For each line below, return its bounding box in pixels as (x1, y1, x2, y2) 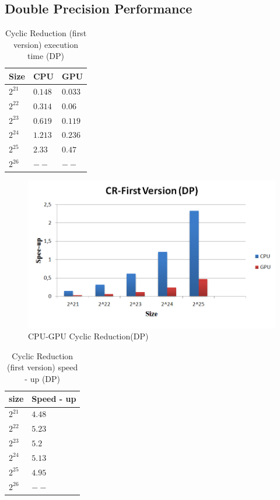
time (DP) (27, 50, 65, 62)
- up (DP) (24, 372, 61, 384)
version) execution (13, 38, 78, 50)
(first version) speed (7, 361, 78, 373)
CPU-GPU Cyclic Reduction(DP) (28, 330, 149, 342)
